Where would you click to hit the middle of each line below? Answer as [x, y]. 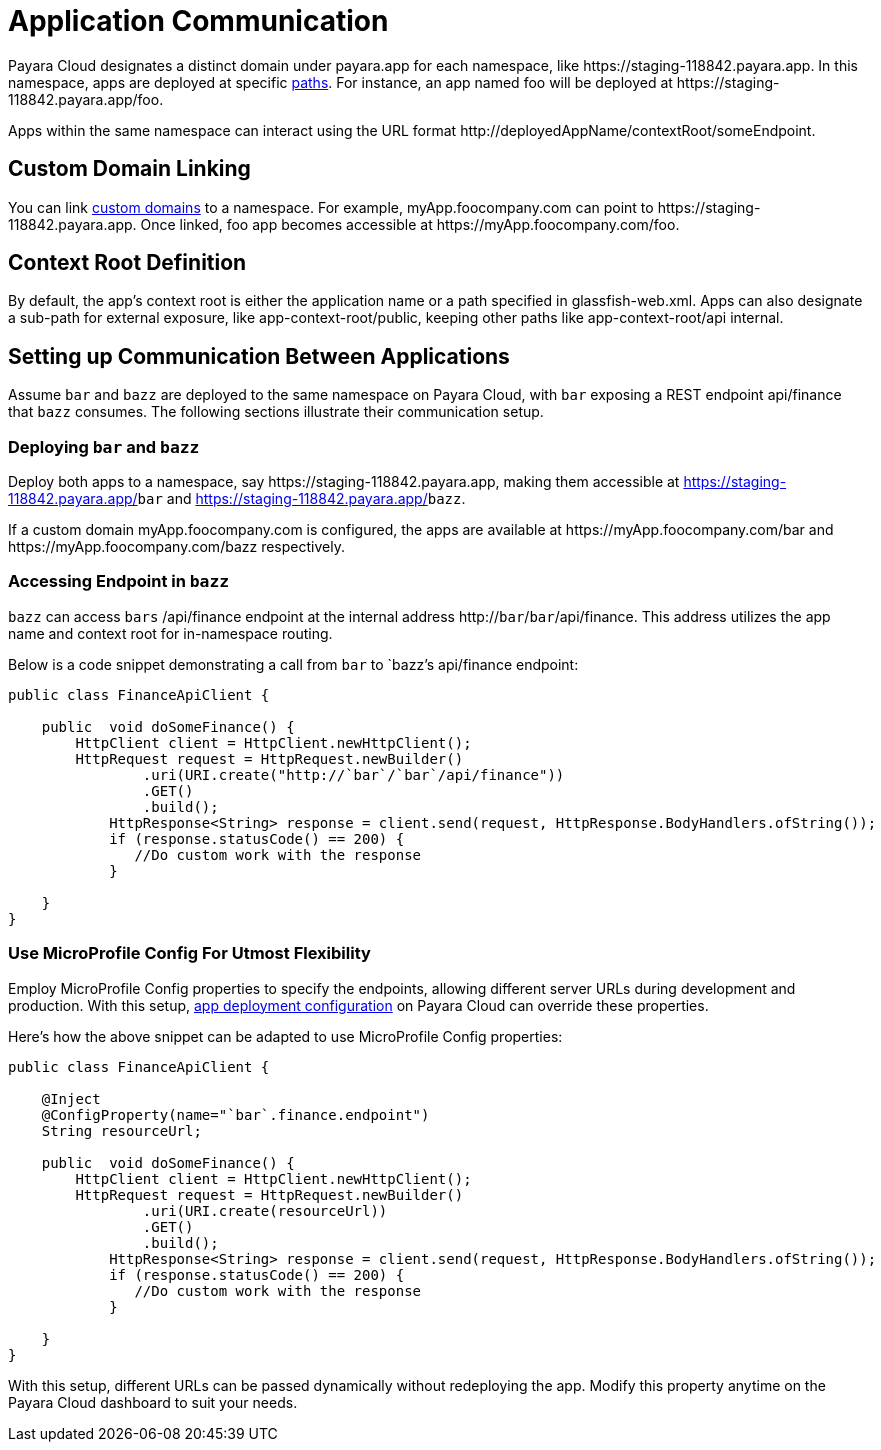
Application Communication [198, 21]
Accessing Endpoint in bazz [119, 581]
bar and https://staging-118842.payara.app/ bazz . [301, 499]
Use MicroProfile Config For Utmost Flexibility [189, 953]
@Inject [71, 1098]
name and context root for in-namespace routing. [170, 633]
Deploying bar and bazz [104, 446]
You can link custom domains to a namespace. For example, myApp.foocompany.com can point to [331, 207]
